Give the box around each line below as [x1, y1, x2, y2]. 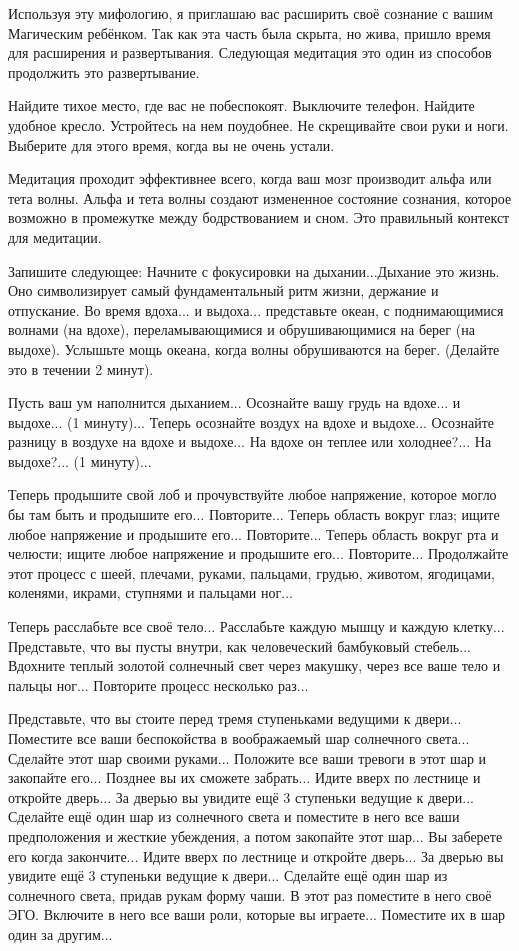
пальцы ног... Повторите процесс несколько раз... [8, 674, 309, 695]
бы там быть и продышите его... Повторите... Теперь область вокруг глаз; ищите [8, 504, 500, 525]
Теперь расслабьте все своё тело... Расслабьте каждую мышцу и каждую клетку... [8, 616, 505, 637]
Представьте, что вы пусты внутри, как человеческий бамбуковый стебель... [8, 635, 471, 656]
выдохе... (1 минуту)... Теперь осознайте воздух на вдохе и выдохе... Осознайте [8, 411, 494, 432]
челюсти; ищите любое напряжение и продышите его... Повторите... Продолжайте [8, 543, 509, 564]
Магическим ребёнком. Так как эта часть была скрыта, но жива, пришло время [8, 22, 491, 43]
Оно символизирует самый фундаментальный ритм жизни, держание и [8, 280, 439, 301]
